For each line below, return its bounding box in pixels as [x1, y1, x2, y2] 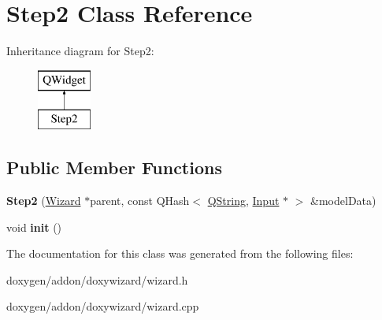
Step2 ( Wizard [6, 192, 81, 209]
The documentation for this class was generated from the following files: [6, 245, 354, 262]
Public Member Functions [6, 155, 222, 180]
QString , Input [207, 192, 280, 209]
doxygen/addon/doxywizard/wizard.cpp [6, 298, 199, 314]
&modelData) [310, 192, 376, 209]
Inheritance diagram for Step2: [6, 43, 154, 59]
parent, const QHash [90, 192, 190, 209]
